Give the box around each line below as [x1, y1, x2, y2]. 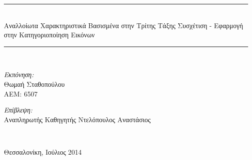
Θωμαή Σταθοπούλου [4, 79, 65, 89]
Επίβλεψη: [4, 105, 32, 115]
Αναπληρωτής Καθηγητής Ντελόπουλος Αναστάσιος [4, 114, 151, 124]
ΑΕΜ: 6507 [4, 88, 38, 98]
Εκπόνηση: [4, 69, 34, 80]
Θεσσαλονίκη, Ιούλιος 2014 [4, 146, 82, 157]
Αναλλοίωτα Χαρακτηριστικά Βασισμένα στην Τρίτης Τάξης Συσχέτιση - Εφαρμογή [4, 20, 243, 30]
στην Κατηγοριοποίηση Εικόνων [4, 30, 95, 40]
